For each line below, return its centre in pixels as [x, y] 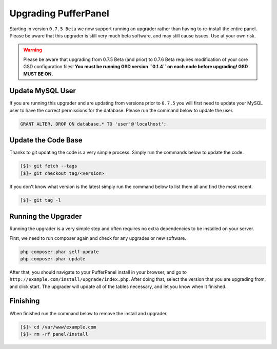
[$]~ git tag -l [41, 200]
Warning [33, 50]
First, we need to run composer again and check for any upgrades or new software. [98, 238]
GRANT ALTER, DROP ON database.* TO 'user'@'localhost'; [93, 124]
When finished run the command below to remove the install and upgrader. [88, 313]
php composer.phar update [53, 259]
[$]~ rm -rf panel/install [54, 334]
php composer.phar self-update [60, 252]
